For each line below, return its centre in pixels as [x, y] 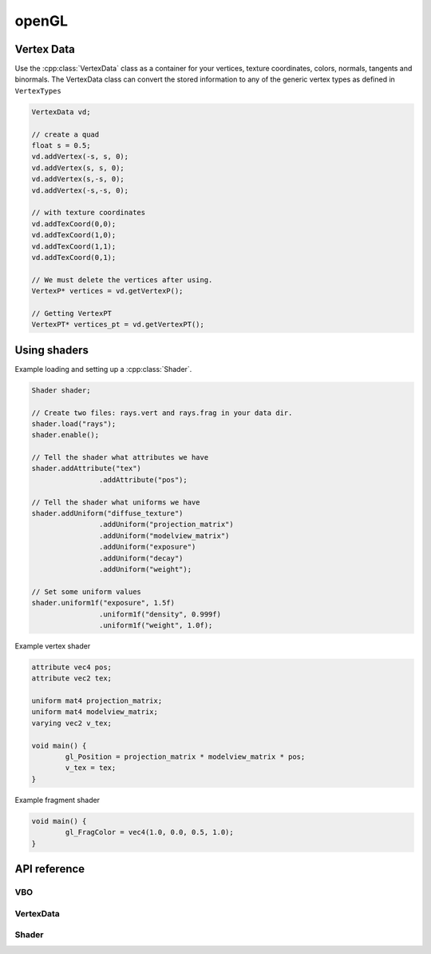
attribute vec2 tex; [71, 679]
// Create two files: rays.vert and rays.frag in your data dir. [162, 413]
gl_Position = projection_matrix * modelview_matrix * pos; [185, 757]
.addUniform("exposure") [147, 547]
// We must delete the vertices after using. [122, 279]
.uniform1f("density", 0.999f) [160, 614]
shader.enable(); [65, 435]
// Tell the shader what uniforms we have [116, 502]
